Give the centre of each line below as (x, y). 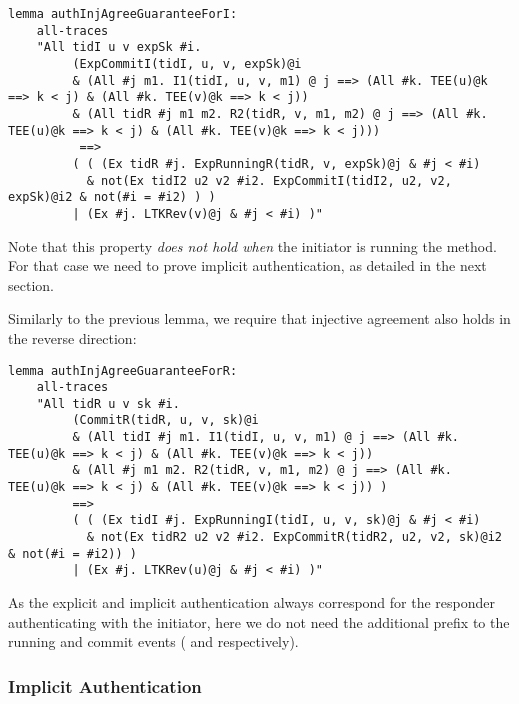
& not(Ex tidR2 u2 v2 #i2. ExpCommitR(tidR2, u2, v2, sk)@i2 (294, 537)
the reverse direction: (72, 337)
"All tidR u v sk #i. (108, 403)
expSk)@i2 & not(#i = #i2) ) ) (112, 197)
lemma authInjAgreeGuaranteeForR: (123, 370)
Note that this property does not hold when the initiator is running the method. (252, 245)
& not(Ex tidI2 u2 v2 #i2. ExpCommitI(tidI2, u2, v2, (269, 180)
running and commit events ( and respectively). (153, 641)
